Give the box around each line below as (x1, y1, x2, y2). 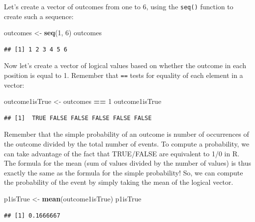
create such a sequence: (4, 11, 74, 21)
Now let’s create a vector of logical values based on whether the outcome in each (4, 60, 246, 71)
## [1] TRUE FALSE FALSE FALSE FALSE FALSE (4, 114, 152, 122)
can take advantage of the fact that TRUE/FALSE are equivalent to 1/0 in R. (4, 148, 240, 158)
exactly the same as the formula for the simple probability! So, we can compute (4, 167, 243, 177)
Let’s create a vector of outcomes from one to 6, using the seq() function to (4, 1, 233, 11)
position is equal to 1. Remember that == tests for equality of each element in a (4, 70, 243, 80)
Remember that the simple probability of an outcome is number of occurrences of (4, 129, 249, 139)
